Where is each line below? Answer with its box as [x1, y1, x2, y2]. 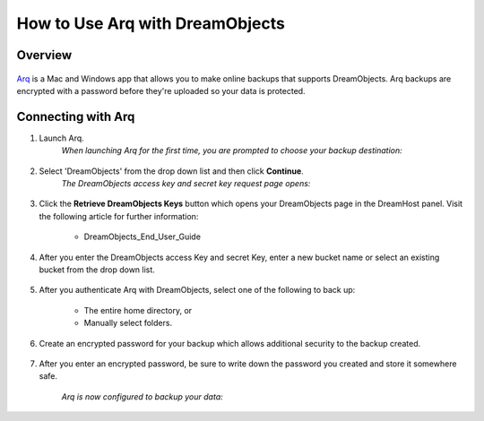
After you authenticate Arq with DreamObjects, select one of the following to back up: [39, 285, 356, 296]
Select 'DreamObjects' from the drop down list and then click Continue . [39, 166, 304, 176]
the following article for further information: [39, 210, 199, 221]
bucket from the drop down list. [39, 264, 156, 275]
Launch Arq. [39, 133, 84, 143]
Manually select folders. [83, 318, 173, 329]
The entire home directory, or [83, 305, 193, 315]
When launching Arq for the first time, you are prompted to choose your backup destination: [61, 145, 402, 156]
